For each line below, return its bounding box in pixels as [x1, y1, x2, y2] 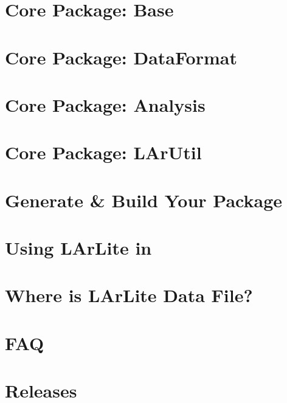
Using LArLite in [5, 235, 152, 260]
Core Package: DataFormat [5, 44, 237, 69]
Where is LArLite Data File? [5, 283, 253, 308]
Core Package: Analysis [5, 92, 206, 117]
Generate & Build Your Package [5, 187, 282, 212]
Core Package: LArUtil [5, 140, 202, 165]
